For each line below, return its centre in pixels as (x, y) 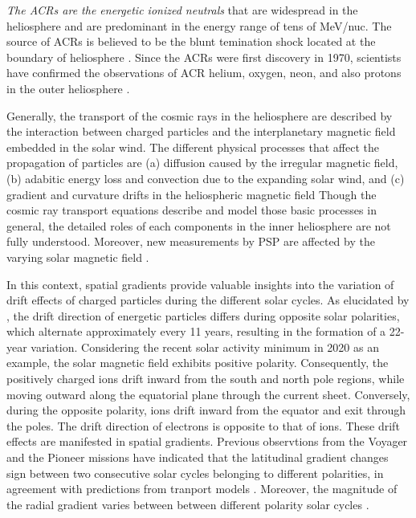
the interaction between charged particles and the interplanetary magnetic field (201, 131)
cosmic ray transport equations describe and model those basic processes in (192, 210)
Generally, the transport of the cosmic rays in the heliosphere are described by (200, 115)
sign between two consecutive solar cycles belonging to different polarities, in (195, 473)
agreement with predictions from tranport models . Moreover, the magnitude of (202, 489)
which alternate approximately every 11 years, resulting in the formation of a (196, 331)
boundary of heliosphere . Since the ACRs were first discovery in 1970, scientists (204, 57)
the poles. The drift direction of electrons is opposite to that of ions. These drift (203, 425)
